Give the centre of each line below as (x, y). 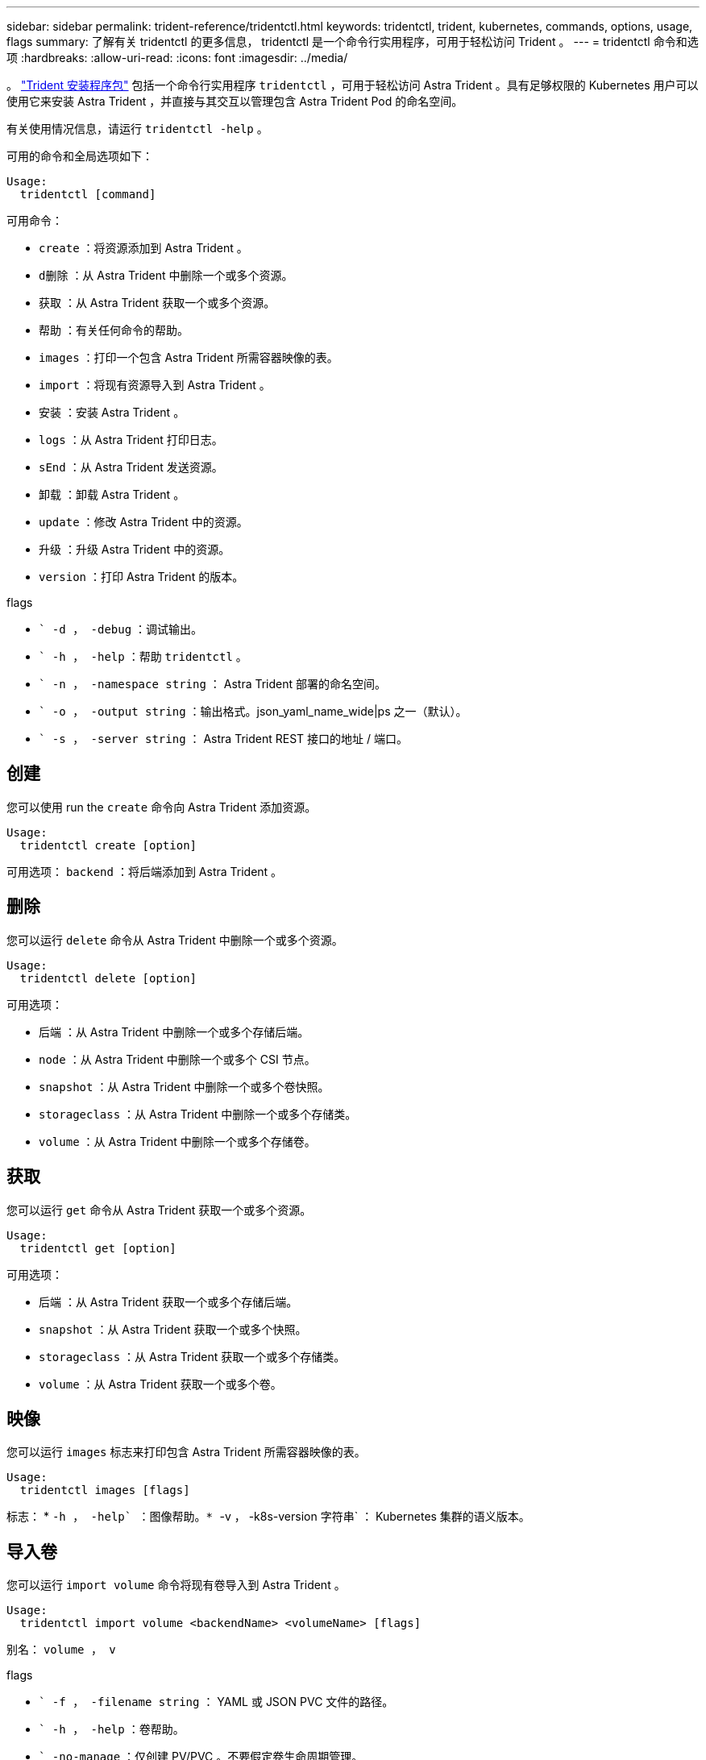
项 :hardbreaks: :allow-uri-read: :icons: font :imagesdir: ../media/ (177, 58)
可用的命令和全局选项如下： (80, 156)
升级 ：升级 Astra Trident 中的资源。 (135, 549)
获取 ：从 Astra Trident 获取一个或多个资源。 (157, 303)
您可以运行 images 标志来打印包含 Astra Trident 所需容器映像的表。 (186, 1452)
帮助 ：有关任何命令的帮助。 (114, 330)
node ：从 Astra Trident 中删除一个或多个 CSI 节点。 (177, 1059)
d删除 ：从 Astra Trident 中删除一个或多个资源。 (166, 275)
